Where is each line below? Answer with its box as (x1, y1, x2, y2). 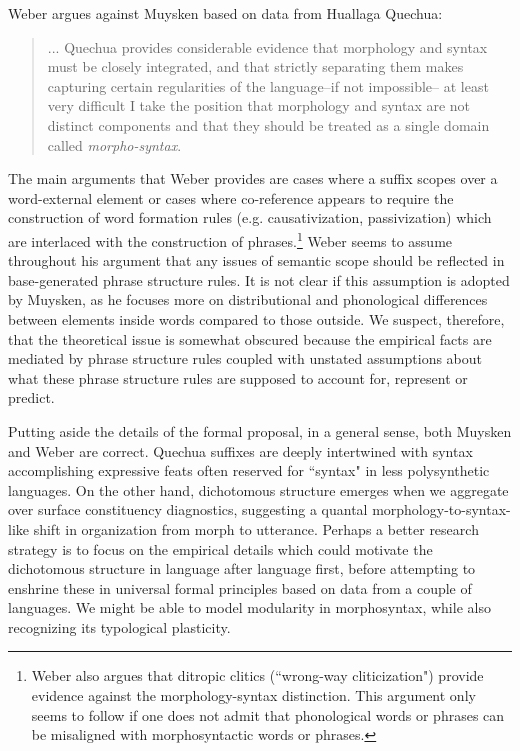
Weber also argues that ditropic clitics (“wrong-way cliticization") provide (31, 665, 484, 686)
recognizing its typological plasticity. (8, 616, 231, 637)
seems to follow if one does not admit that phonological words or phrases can (31, 704, 505, 725)
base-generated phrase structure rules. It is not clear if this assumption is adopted (8, 269, 510, 290)
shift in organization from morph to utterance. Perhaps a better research (33, 518, 479, 539)
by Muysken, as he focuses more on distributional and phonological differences (8, 289, 488, 310)
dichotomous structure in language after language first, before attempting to (8, 558, 476, 579)
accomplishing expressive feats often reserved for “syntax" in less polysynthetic (8, 460, 490, 481)
